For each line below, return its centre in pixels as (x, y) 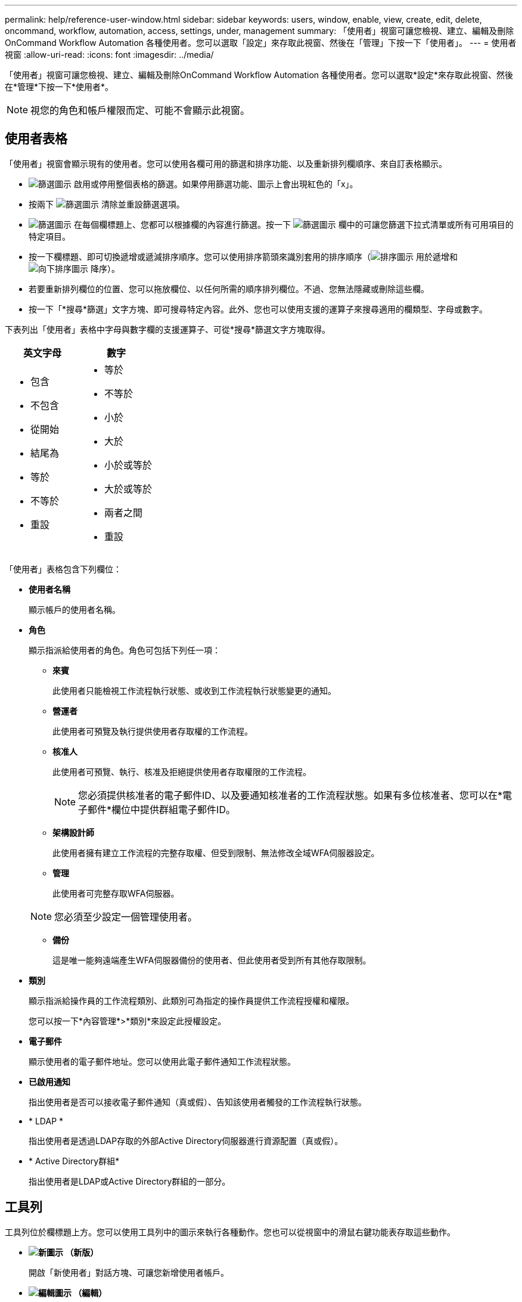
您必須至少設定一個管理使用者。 (126, 917)
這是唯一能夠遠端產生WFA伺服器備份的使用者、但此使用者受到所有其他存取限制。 (212, 960)
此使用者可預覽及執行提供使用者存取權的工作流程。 (153, 731)
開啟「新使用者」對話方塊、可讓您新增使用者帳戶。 (129, 1272)
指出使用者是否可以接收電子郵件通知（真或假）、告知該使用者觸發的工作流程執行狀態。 (198, 1102)
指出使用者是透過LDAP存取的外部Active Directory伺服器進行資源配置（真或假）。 (186, 1140)
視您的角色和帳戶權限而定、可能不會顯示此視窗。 (140, 110)
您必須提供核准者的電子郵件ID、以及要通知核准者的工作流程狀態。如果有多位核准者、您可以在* (290, 795)
